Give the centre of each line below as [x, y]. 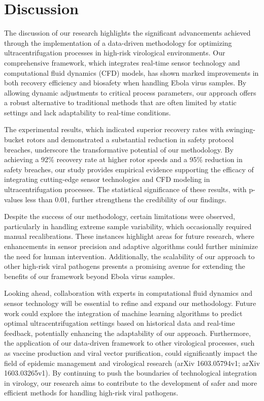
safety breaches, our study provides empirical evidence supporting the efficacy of [129, 169]
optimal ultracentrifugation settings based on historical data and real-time [120, 323]
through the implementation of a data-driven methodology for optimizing [118, 42]
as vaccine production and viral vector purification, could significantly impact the [131, 352]
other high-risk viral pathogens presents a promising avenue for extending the [125, 266]
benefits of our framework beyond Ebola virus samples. [90, 276]
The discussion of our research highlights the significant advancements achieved [127, 33]
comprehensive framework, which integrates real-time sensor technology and [122, 62]
